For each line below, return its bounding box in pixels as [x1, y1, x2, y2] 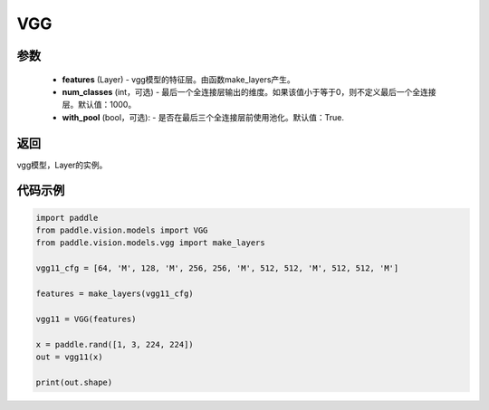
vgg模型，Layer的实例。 [16, 159, 108, 170]
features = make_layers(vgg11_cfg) [35, 288, 194, 299]
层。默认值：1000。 [62, 100, 137, 110]
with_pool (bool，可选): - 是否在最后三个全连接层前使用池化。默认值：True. [62, 111, 344, 122]
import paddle [35, 213, 99, 223]
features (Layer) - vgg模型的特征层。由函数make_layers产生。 [62, 73, 296, 85]
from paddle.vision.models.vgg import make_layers [35, 238, 266, 248]
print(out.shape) [35, 377, 113, 387]
